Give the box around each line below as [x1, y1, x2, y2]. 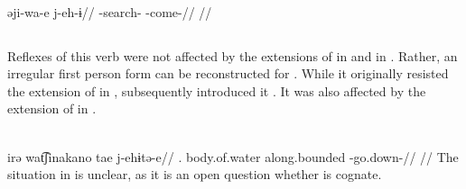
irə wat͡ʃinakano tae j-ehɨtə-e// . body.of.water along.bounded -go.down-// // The [7, 147, 459, 166]
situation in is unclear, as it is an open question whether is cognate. [7, 165, 382, 184]
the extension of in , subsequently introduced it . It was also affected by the [7, 81, 426, 100]
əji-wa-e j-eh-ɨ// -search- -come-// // [7, 2, 212, 21]
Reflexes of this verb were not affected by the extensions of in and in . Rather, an [7, 46, 458, 65]
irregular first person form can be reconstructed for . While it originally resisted [7, 64, 449, 83]
